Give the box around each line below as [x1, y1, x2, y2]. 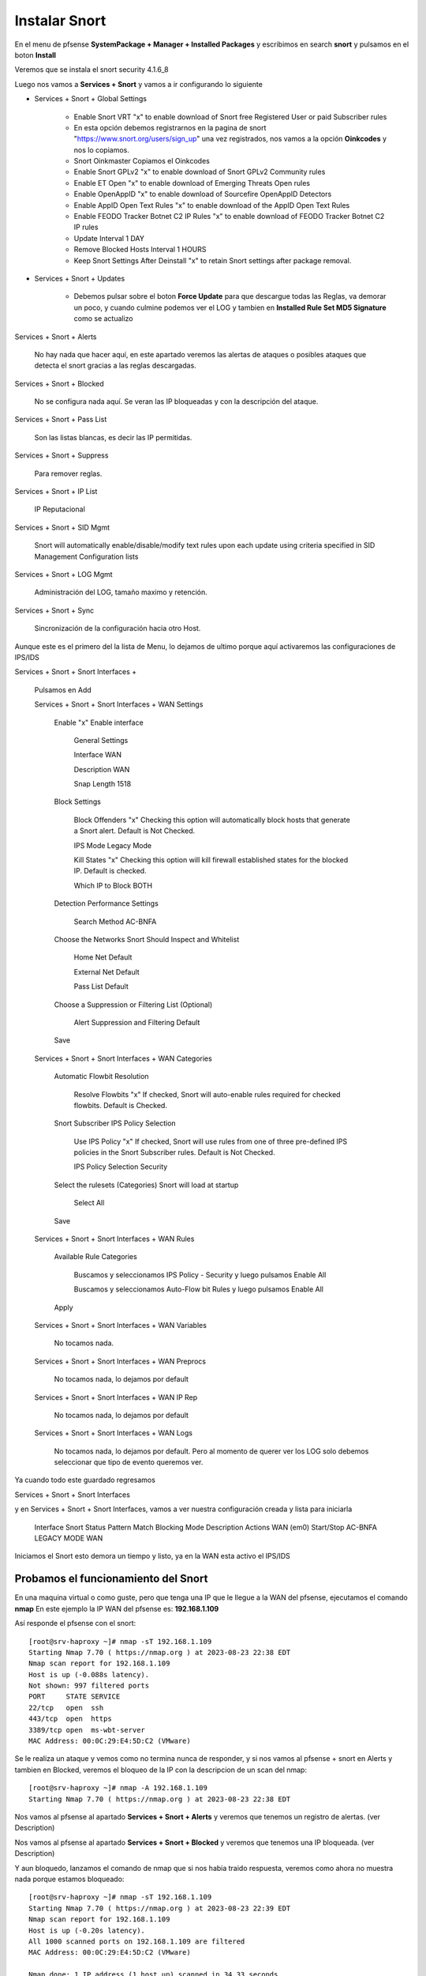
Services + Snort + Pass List [14, 415, 107, 424]
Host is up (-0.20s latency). [28, 1925, 146, 1935]
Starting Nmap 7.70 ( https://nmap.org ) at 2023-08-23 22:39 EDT [28, 1903, 291, 1913]
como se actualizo [73, 314, 133, 323]
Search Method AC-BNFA [73, 917, 157, 926]
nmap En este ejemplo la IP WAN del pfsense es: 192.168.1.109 [14, 1604, 219, 1613]
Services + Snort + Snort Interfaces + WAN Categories [34, 1054, 212, 1063]
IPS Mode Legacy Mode [73, 840, 152, 850]
